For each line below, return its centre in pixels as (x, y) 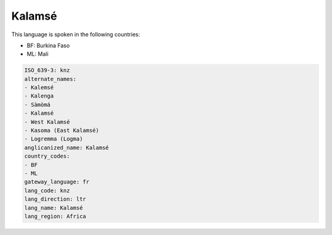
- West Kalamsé (47, 122)
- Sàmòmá (38, 105)
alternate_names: (50, 79)
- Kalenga (39, 96)
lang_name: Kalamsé (53, 208)
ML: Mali (38, 54)
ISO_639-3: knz (47, 70)
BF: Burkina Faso (48, 45)
